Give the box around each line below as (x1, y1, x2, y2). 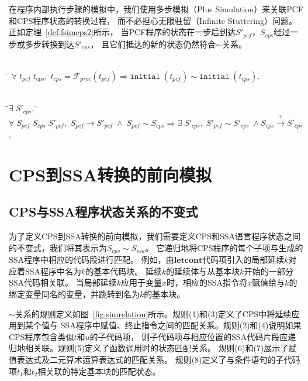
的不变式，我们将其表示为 (9, 241, 107, 253)
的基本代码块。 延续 (85, 265, 162, 277)
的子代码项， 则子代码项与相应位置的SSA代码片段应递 (89, 330, 296, 342)
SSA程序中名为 (25, 265, 82, 277)
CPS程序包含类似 (9, 330, 74, 342)
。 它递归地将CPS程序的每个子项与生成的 (145, 241, 303, 253)
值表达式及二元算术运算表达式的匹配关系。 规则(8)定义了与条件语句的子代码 (9, 353, 300, 365)
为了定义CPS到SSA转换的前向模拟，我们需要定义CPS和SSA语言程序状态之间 (9, 230, 300, 242)
